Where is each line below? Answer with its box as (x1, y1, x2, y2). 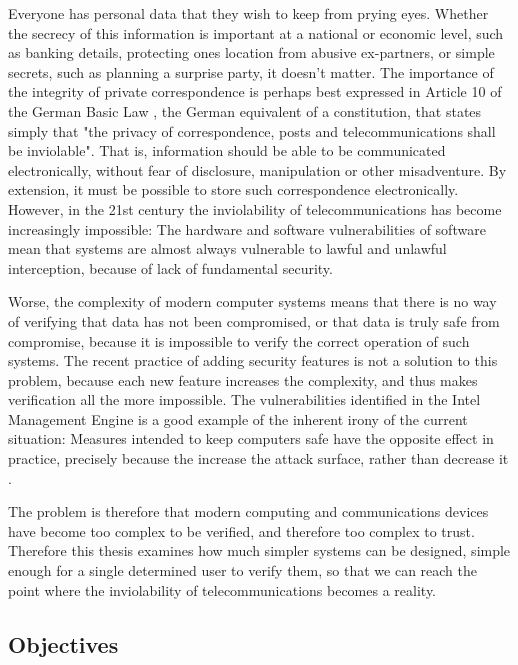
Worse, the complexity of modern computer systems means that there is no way (8, 291, 497, 312)
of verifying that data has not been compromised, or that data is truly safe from (8, 310, 500, 331)
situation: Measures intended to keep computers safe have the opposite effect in (8, 428, 494, 449)
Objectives (8, 628, 119, 659)
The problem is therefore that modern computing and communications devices (8, 501, 489, 522)
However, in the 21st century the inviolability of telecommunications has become (8, 198, 502, 219)
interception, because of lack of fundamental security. (8, 257, 333, 278)
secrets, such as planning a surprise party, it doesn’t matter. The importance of (8, 61, 494, 82)
